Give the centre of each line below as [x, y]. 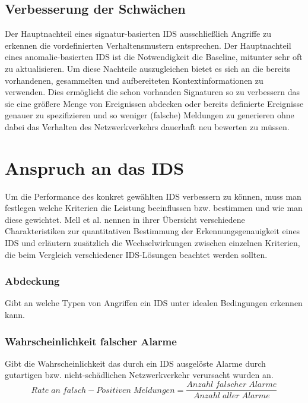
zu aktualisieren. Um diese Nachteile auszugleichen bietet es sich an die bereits [148, 68]
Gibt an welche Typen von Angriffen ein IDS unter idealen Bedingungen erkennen [154, 303]
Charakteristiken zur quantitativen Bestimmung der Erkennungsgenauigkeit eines [153, 231]
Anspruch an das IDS [95, 167]
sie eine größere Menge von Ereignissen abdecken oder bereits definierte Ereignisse [154, 103]
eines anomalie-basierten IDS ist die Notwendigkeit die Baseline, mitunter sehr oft [154, 57]
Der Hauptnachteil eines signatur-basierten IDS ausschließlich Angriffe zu [138, 34]
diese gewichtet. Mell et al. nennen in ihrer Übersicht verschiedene [125, 219]
